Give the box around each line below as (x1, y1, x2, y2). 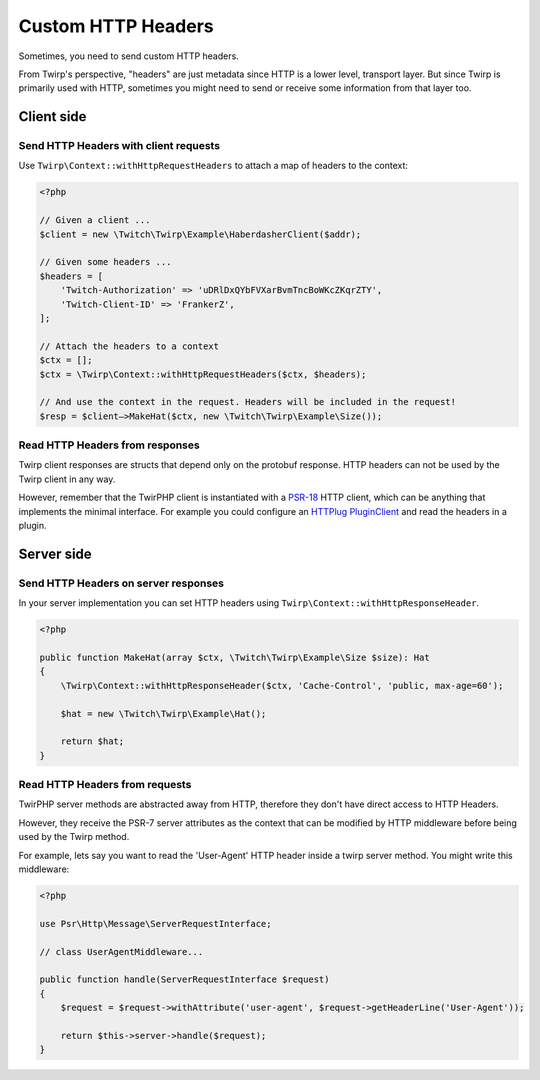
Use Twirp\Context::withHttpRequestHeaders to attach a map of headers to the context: (18, 160, 409, 172)
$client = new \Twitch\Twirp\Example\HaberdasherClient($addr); (39, 228, 362, 240)
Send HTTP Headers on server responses (18, 576, 225, 590)
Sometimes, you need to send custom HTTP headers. (18, 50, 239, 62)
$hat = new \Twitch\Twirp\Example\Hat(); (60, 708, 267, 719)
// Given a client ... (39, 215, 151, 226)
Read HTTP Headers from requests (18, 778, 192, 792)
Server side (18, 545, 92, 562)
